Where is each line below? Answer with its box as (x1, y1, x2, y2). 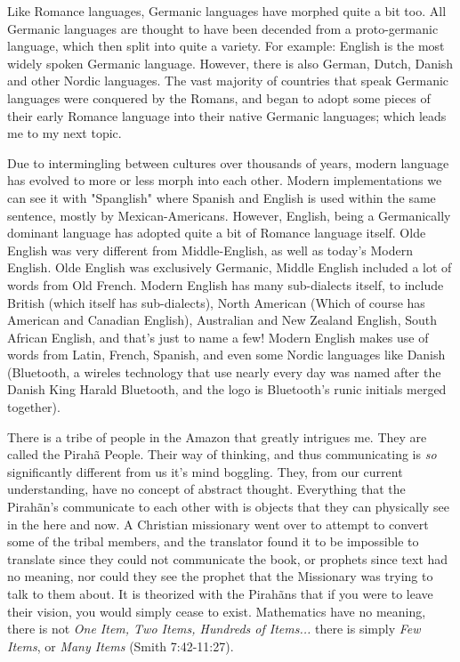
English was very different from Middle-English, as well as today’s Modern (7, 240, 414, 259)
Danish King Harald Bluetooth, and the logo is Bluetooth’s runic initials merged (7, 380, 447, 399)
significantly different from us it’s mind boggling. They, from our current (7, 462, 403, 480)
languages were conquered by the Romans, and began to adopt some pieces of (7, 88, 431, 107)
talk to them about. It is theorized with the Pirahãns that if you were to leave (7, 585, 433, 602)
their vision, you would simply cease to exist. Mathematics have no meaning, (7, 601, 426, 620)
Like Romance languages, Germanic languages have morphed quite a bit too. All (7, 2, 447, 20)
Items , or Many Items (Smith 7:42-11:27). (7, 636, 234, 655)
